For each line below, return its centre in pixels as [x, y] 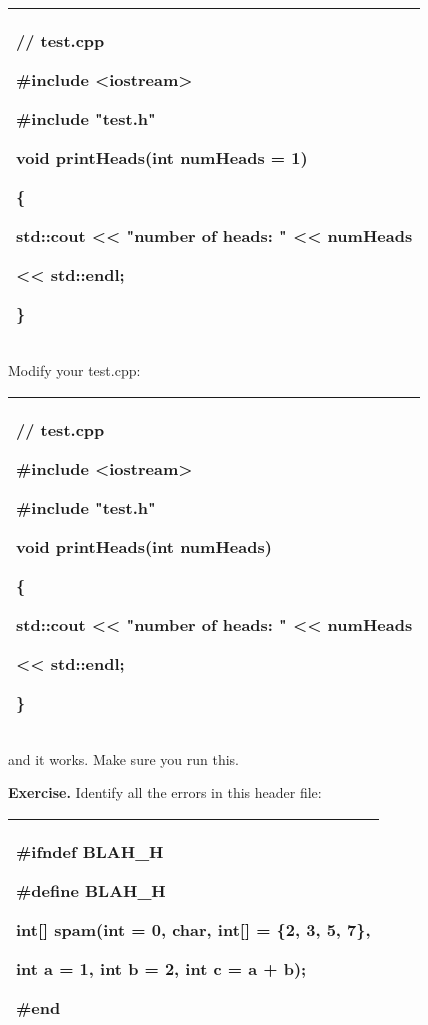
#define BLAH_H [91, 890]
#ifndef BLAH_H [90, 851]
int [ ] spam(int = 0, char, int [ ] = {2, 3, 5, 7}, [193, 929]
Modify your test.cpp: [74, 370]
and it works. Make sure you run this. [123, 758]
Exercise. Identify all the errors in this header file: [165, 792]
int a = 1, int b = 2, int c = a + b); [161, 968]
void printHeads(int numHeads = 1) [162, 157]
